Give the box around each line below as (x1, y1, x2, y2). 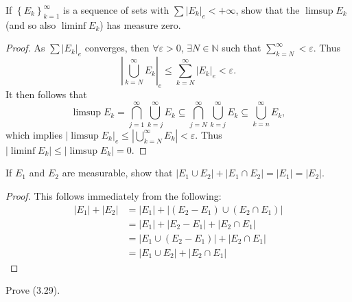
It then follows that (5, 86, 87, 101)
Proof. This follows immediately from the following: (5, 188, 222, 202)
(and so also (5, 17, 56, 32)
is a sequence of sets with (63, 3, 169, 16)
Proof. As (5, 40, 45, 55)
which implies (5, 127, 62, 141)
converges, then (84, 40, 150, 55)
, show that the (235, 3, 300, 16)
